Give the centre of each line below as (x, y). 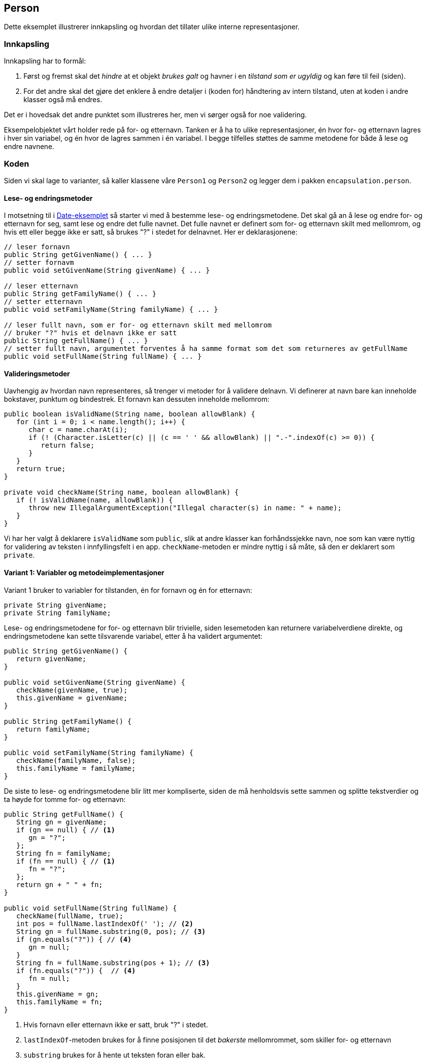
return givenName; (51, 659)
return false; (68, 445)
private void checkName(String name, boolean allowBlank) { (121, 492)
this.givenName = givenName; (72, 698)
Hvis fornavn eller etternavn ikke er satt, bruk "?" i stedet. (116, 1024)
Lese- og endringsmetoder (48, 198)
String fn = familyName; (64, 853)
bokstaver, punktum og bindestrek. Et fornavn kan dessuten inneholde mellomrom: (137, 399)
